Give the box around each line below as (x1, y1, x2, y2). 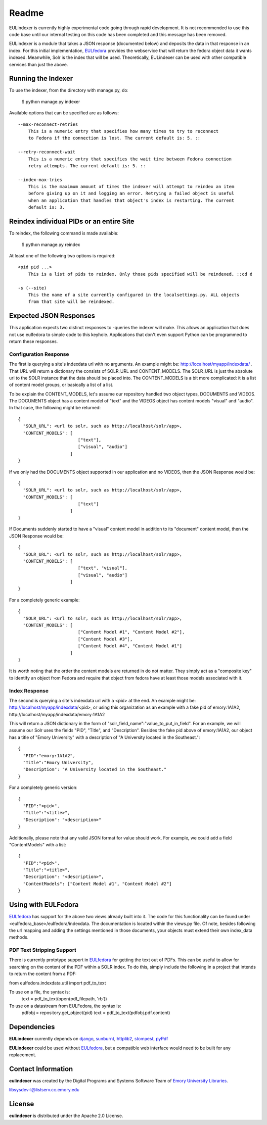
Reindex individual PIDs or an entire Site (9, 217, 134, 226)
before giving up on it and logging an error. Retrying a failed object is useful (28, 191, 234, 196)
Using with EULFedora (9, 901, 79, 909)
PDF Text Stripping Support (9, 947, 77, 954)
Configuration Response (9, 350, 69, 357)
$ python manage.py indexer (21, 98, 80, 104)
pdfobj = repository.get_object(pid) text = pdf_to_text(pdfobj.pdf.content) (21, 1010, 171, 1016)
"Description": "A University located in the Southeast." (23, 767, 167, 772)
